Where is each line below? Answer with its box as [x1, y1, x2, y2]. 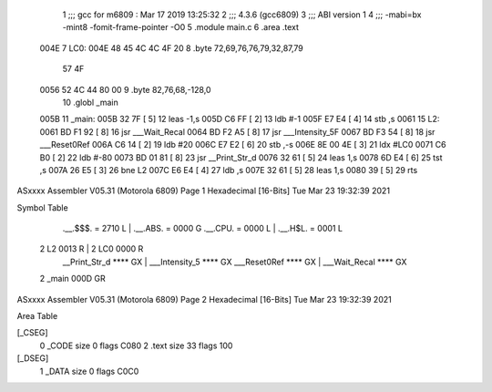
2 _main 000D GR [39, 273, 107, 284]
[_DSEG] [16, 353, 49, 364]
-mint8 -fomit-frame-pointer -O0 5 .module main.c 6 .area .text [62, 22, 300, 33]
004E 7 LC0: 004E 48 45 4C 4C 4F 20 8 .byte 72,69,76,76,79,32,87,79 [39, 42, 304, 54]
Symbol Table [16, 201, 68, 213]
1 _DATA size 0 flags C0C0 [39, 366, 139, 377]
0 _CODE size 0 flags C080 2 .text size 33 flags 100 [39, 340, 233, 351]
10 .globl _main [62, 97, 118, 108]
